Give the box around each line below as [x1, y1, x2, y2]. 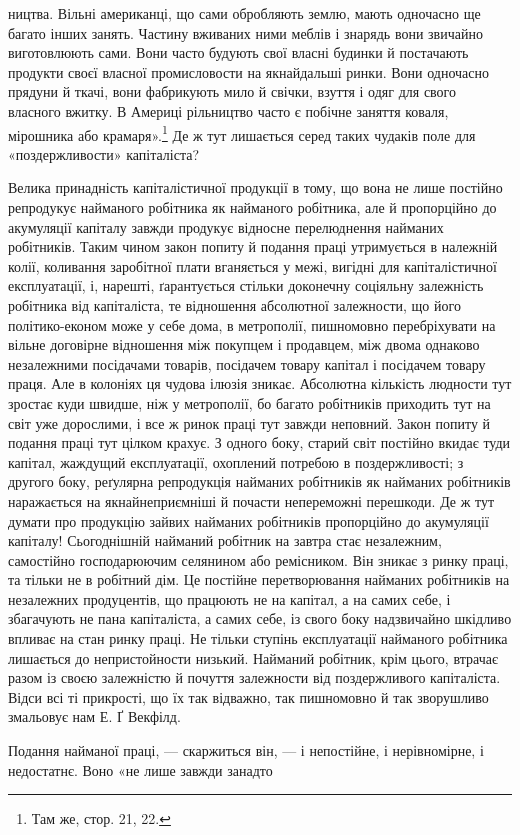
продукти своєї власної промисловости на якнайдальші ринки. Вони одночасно [8, 61, 489, 82]
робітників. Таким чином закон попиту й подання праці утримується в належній [8, 236, 498, 257]
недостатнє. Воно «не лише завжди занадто [8, 759, 273, 780]
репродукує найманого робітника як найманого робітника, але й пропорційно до [8, 197, 497, 217]
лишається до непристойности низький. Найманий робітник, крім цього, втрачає [8, 647, 498, 668]
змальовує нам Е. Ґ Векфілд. [8, 706, 181, 727]
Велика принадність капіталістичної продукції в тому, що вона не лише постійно [8, 177, 503, 198]
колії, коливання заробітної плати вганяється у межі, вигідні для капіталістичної [8, 255, 497, 276]
